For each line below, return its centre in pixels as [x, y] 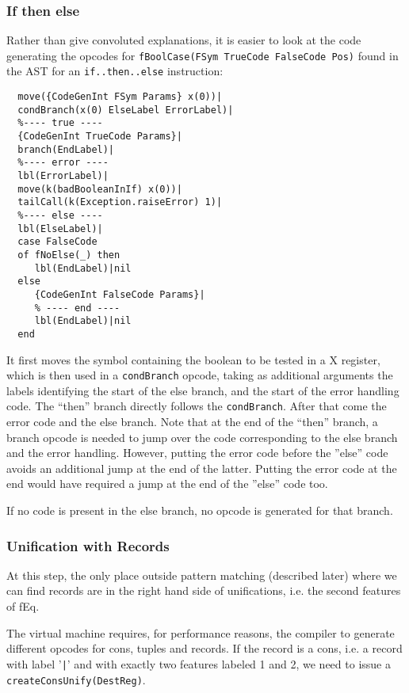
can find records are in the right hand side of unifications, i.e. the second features [204, 590]
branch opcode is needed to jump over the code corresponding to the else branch [202, 437]
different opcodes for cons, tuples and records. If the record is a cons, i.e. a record [204, 648]
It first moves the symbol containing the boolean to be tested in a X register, [193, 359]
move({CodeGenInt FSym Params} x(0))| [120, 97]
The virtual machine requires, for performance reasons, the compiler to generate [201, 632]
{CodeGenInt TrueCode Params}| [100, 137]
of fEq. [23, 606]
